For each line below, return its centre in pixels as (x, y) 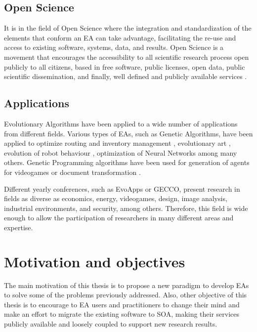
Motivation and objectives (95, 261)
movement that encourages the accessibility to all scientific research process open (127, 57)
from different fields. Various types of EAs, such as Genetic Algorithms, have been (128, 133)
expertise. (19, 227)
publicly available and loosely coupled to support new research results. (111, 324)
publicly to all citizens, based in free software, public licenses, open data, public (125, 66)
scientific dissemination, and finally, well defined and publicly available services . (126, 76)
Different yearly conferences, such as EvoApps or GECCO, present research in (122, 188)
